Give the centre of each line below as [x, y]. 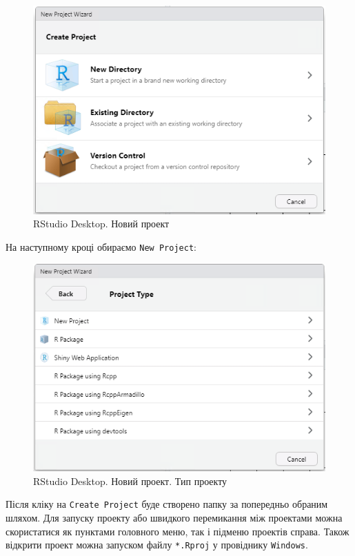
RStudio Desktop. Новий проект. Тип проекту [130, 481]
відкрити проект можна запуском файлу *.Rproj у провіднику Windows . [157, 545]
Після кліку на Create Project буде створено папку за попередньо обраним [167, 504]
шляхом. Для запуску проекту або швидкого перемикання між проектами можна [174, 517]
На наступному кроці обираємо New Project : [101, 246]
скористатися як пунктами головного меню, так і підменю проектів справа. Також [177, 531]
